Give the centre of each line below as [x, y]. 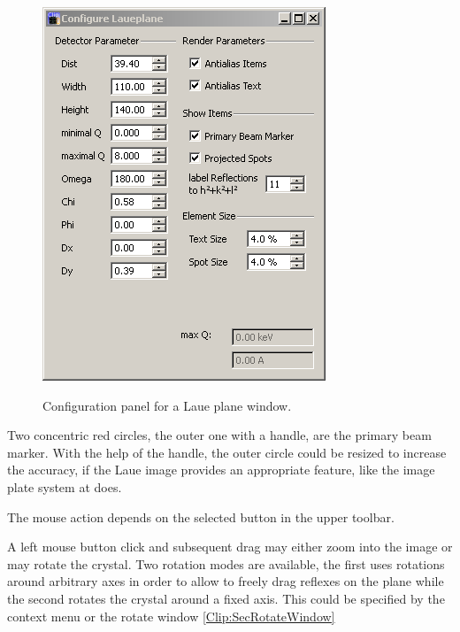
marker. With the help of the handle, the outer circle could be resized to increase [227, 452]
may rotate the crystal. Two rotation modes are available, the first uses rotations [226, 563]
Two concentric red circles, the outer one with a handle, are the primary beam [219, 435]
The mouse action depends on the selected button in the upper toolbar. [201, 516]
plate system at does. [65, 486]
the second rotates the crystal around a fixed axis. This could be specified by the [226, 598]
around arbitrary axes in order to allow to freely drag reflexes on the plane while [226, 581]
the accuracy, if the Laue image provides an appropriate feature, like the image [221, 470]
